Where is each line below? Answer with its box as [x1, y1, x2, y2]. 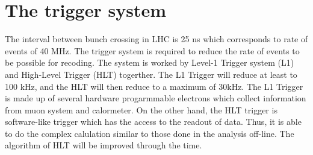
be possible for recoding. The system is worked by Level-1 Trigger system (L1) [5, 56, 294, 69]
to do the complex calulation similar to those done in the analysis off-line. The [5, 127, 294, 139]
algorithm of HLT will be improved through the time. [5, 139, 202, 151]
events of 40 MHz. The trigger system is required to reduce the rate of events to [5, 44, 300, 57]
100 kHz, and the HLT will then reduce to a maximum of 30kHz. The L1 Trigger [5, 80, 303, 92]
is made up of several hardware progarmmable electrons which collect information [5, 92, 306, 104]
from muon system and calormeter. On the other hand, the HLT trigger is [5, 103, 277, 116]
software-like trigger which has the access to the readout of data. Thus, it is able [5, 115, 302, 128]
